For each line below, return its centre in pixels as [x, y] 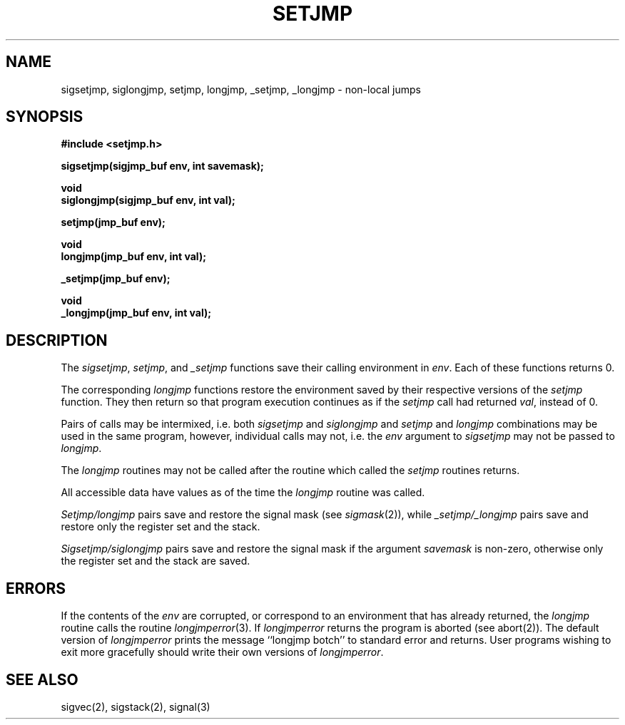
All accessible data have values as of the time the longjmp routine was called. [243, 493]
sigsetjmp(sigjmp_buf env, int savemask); [162, 166]
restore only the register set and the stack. [161, 527]
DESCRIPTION [57, 340]
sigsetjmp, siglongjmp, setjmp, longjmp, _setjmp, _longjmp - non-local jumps [241, 89]
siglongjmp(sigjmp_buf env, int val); [148, 200]
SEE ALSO [42, 679]
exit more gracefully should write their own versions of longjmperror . [222, 652]
